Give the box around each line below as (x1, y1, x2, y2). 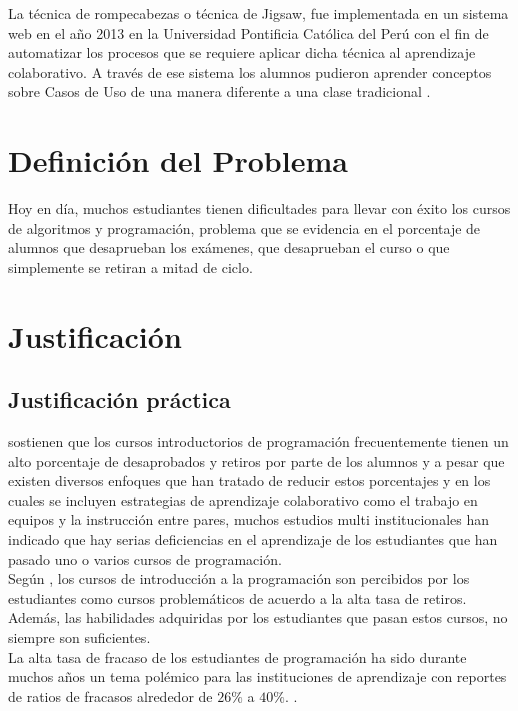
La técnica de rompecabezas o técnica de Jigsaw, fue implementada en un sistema (8, 3, 509, 23)
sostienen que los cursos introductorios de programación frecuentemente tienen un (8, 431, 509, 452)
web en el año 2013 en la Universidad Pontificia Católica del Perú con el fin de (8, 22, 489, 43)
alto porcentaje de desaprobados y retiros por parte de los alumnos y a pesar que (8, 450, 505, 471)
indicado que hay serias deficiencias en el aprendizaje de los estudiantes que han (8, 529, 498, 550)
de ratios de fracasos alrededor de (8, 685, 213, 706)
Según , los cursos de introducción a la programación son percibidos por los (8, 568, 470, 589)
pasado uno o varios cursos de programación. (8, 548, 282, 569)
